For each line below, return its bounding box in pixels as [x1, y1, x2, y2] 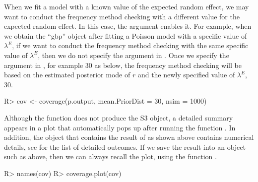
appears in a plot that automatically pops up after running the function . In [4, 122, 236, 132]
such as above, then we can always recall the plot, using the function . [4, 151, 217, 162]
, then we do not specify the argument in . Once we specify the [38, 50, 229, 60]
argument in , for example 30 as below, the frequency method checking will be [4, 60, 242, 70]
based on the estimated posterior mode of [4, 69, 130, 80]
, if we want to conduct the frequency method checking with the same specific [12, 40, 249, 51]
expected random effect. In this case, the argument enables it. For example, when [4, 21, 252, 31]
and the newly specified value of [137, 69, 235, 80]
